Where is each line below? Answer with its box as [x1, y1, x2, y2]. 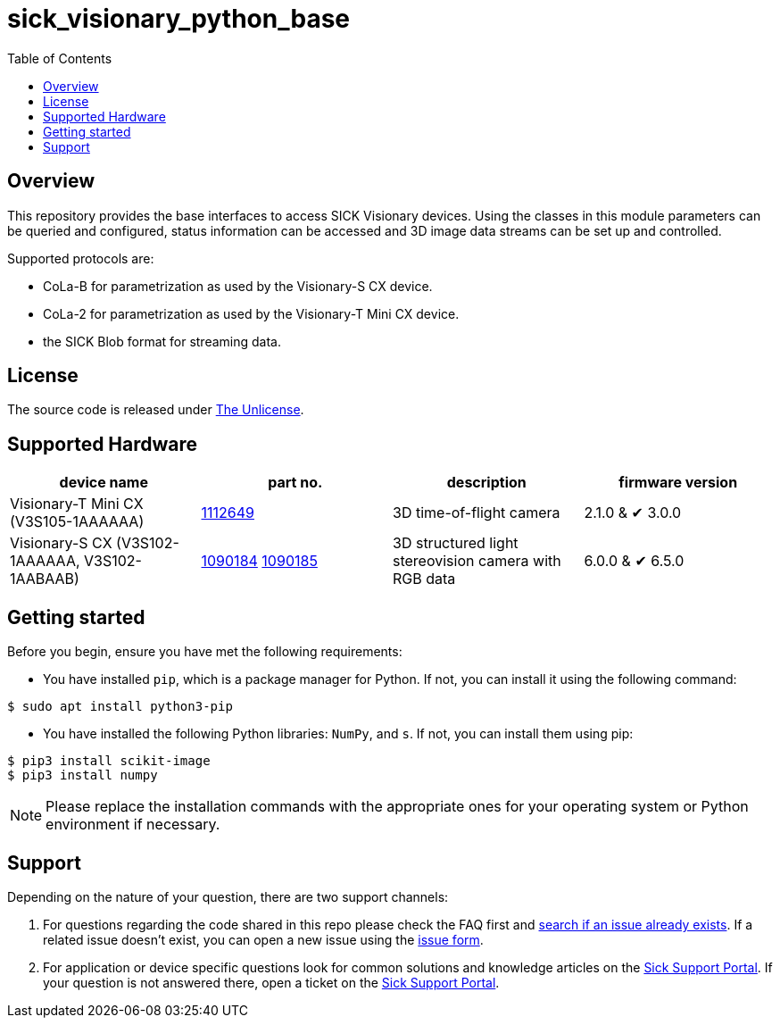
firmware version [618, 473, 738, 492]
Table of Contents [7, 50, 112, 66]
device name [59, 473, 148, 492]
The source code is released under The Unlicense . [7, 402, 304, 418]
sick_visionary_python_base [7, 4, 351, 34]
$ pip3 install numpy [7, 768, 158, 783]
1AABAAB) [10, 570, 79, 588]
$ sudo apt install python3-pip [7, 699, 233, 714]
